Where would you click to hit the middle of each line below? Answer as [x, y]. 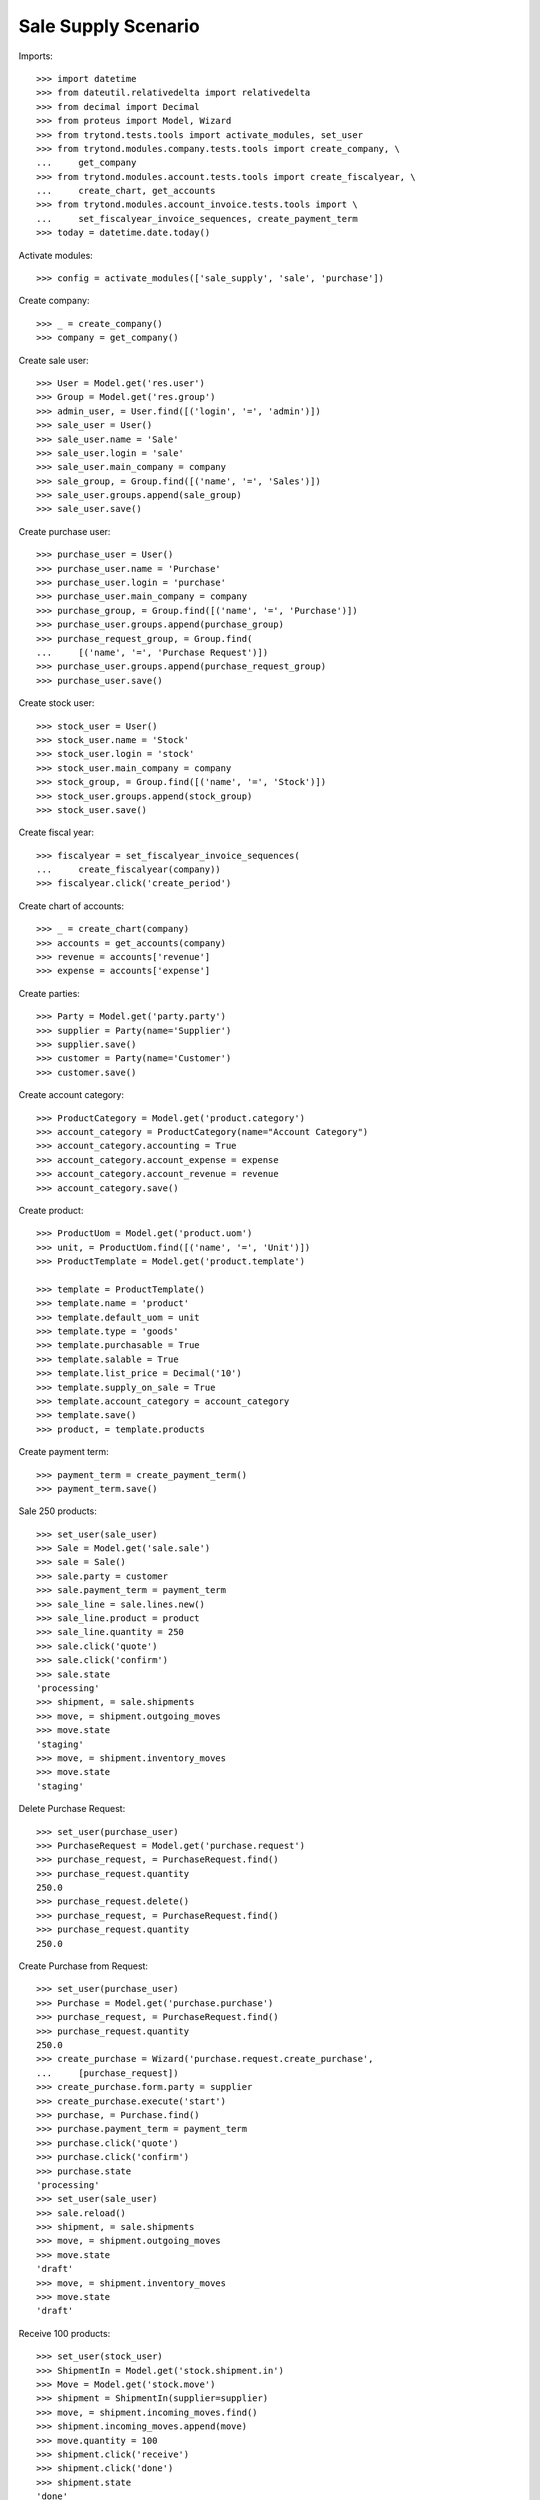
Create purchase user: [64, 531]
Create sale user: [53, 360]
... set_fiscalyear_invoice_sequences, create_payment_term [197, 218]
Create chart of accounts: [71, 906]
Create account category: [71, 1095]
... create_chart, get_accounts [126, 191]
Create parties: [49, 993]
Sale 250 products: [57, 1511]
